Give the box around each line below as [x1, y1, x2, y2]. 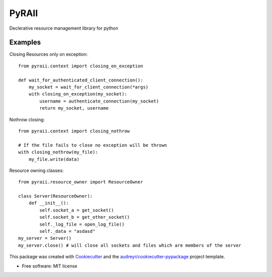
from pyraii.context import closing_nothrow [18, 128, 130, 134]
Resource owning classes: [9, 167, 64, 173]
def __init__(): [28, 200, 69, 206]
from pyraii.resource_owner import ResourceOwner [18, 179, 144, 185]
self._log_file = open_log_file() [39, 221, 125, 227]
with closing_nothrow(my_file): [18, 149, 98, 155]
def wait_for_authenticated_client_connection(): [18, 77, 144, 83]
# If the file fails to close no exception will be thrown [18, 142, 167, 148]
